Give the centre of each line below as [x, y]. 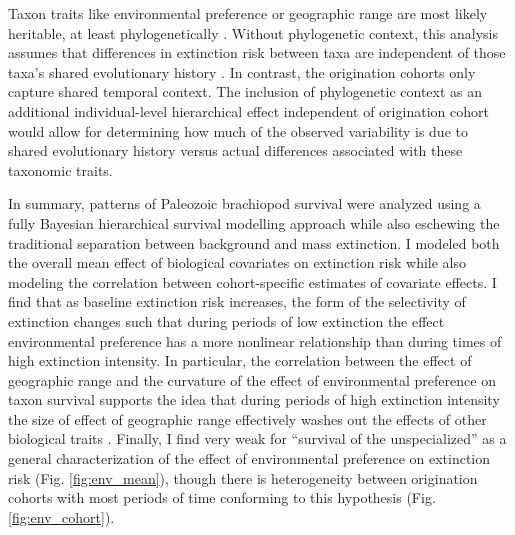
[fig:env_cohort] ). [61, 516]
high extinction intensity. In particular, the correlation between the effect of [240, 360]
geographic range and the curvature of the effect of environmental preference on [252, 379]
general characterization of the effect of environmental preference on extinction [249, 458]
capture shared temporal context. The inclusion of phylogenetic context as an [245, 91]
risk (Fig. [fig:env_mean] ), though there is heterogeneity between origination [243, 477]
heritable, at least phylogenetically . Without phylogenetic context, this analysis [253, 32]
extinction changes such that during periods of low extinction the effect [226, 320]
